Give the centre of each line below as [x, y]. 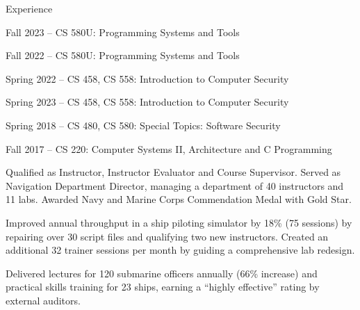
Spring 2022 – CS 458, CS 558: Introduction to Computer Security [147, 78]
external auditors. [43, 300]
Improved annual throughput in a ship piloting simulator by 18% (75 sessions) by [179, 222]
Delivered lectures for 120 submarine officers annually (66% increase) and [162, 273]
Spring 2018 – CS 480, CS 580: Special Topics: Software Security [143, 125]
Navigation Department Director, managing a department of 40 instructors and [175, 185]
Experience [29, 8]
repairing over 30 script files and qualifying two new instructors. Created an [167, 236]
